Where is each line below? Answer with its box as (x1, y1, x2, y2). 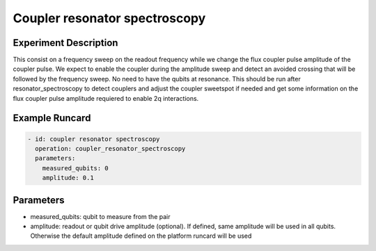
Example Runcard (13, 112, 91, 124)
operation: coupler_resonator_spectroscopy (35, 145, 186, 153)
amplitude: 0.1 (42, 174, 94, 182)
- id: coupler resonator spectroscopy (27, 135, 160, 143)
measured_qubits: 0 (42, 164, 109, 172)
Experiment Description (13, 37, 118, 49)
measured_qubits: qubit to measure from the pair (30, 212, 171, 220)
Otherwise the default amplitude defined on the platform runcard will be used (30, 232, 252, 240)
